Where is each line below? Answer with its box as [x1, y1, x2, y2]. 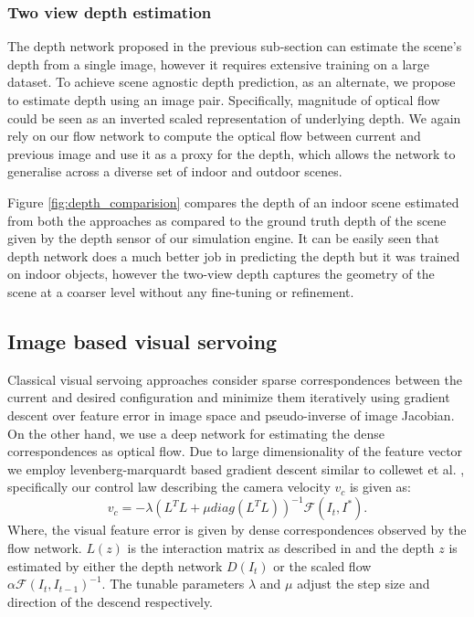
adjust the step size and [297, 574, 430, 593]
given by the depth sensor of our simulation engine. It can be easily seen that [7, 229, 439, 248]
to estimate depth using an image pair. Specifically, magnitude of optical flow [7, 90, 440, 109]
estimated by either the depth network [7, 556, 223, 575]
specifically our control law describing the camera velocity [7, 477, 331, 496]
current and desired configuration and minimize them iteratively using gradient [7, 388, 450, 407]
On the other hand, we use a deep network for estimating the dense [7, 423, 384, 442]
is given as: [349, 477, 411, 496]
